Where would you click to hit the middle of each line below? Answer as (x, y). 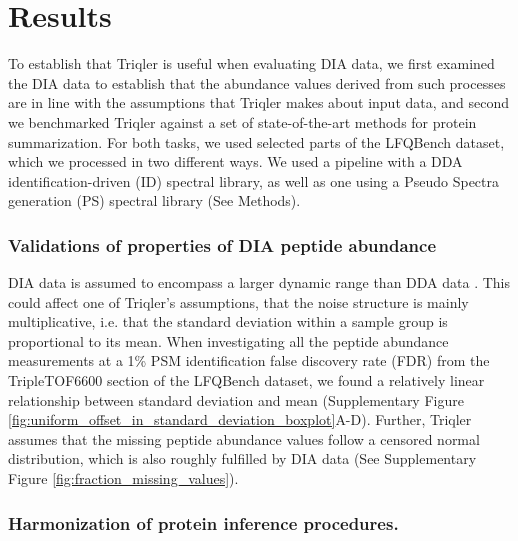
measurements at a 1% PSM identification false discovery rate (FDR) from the (249, 360)
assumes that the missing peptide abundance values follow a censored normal (244, 438)
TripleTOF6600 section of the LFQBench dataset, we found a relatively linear (246, 380)
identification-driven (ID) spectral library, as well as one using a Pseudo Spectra (253, 180)
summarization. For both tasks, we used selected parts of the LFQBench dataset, (256, 141)
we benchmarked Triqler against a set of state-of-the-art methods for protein (242, 121)
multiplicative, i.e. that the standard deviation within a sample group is (228, 321)
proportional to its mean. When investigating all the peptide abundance (228, 340)
